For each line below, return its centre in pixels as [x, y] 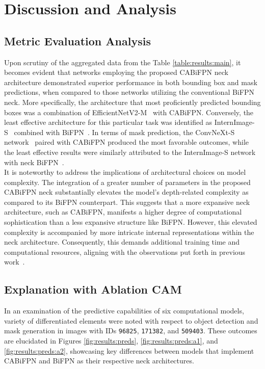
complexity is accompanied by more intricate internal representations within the [129, 232]
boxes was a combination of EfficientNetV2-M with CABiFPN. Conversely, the [129, 112]
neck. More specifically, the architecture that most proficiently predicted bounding [132, 102]
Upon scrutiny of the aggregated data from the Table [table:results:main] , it [123, 62]
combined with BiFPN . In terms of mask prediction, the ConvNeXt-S [124, 132]
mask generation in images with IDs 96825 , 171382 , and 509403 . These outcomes [131, 331]
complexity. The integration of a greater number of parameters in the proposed [127, 182]
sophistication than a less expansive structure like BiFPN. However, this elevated [131, 222]
